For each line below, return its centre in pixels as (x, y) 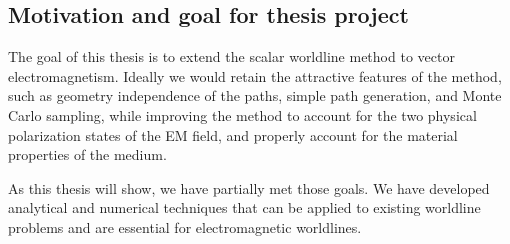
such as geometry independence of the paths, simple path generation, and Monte (255, 95)
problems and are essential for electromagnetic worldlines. (185, 226)
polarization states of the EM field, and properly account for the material (233, 134)
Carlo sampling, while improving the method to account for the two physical (242, 114)
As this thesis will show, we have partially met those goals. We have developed (249, 187)
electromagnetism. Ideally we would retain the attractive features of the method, (255, 75)
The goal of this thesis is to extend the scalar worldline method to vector (231, 56)
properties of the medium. (87, 154)
